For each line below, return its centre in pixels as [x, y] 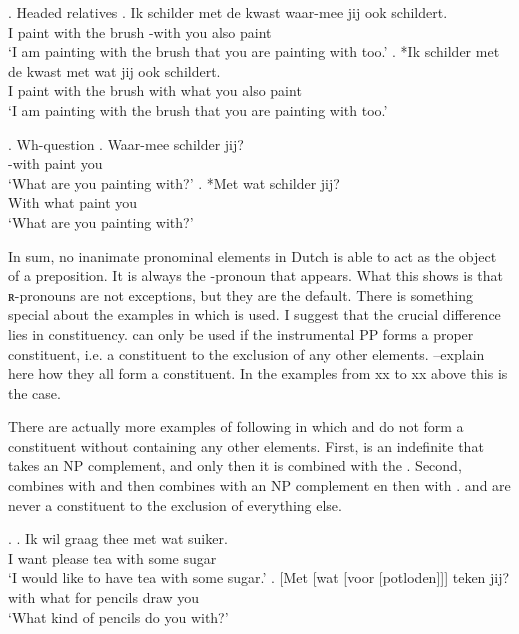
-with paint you [55, 163]
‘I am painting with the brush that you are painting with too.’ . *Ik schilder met [254, 51]
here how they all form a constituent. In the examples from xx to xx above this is [258, 373]
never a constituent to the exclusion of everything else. [175, 504]
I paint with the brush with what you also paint [155, 90]
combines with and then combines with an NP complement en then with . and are [259, 485]
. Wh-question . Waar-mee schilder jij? [126, 143]
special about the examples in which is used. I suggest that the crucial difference [254, 314]
